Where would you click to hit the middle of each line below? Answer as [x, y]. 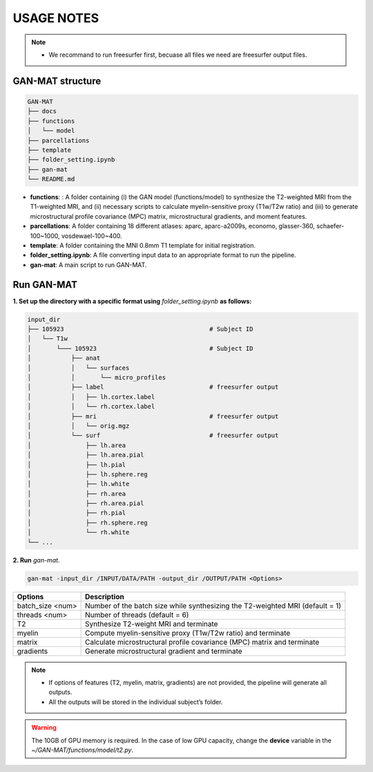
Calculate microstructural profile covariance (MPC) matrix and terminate [202, 642]
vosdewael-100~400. [92, 236]
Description [104, 596]
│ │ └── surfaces [78, 368]
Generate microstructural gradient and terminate [163, 651]
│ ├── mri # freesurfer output [153, 416]
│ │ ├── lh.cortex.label [91, 397]
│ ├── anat [64, 358]
